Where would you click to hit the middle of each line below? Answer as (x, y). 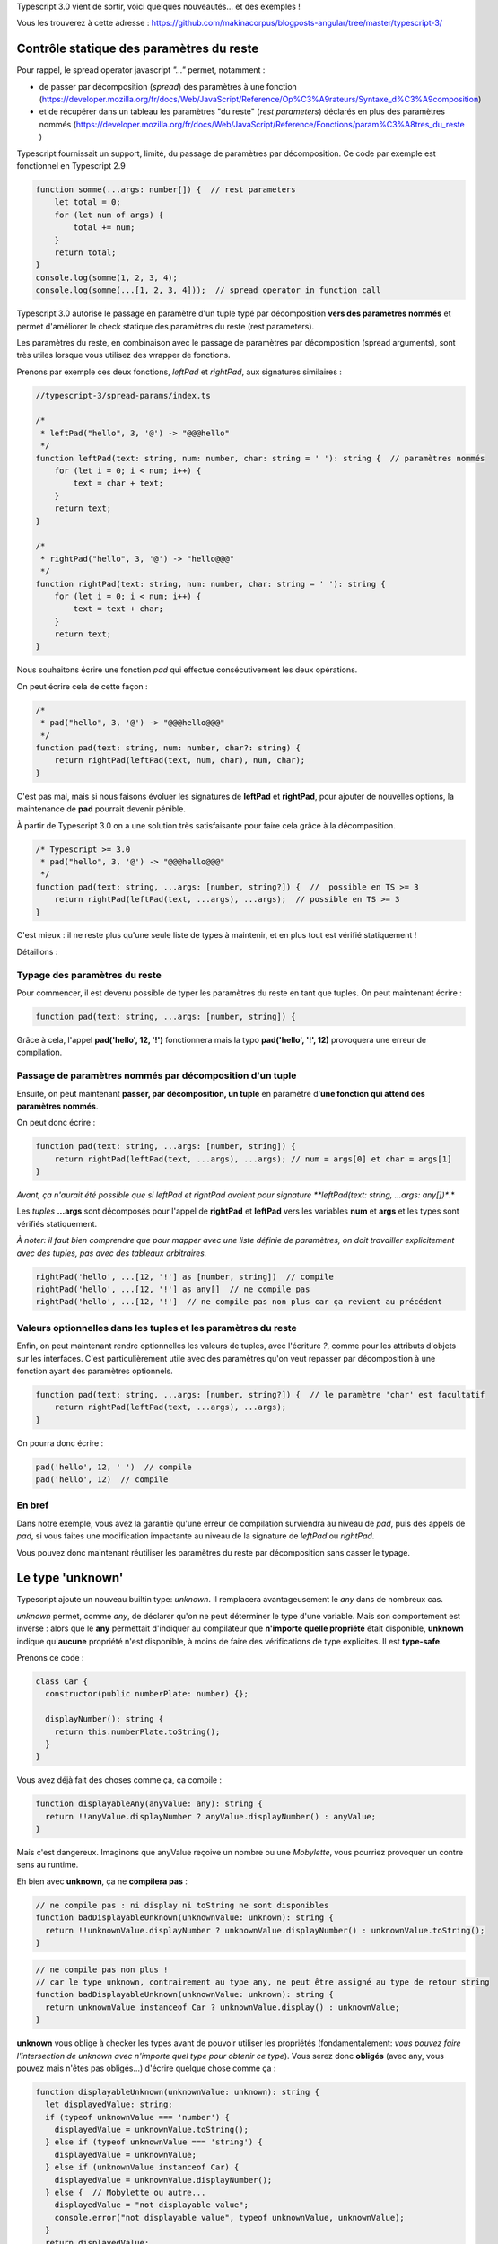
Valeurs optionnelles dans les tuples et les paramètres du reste (157, 1328)
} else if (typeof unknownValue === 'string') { (154, 2142)
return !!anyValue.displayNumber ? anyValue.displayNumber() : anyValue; (211, 1816)
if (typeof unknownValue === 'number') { (138, 2117)
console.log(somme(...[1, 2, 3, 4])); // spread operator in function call (208, 290)
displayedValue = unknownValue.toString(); (151, 2130)
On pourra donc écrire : (60, 1443)
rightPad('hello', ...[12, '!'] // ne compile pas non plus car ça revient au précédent (239, 1302)
